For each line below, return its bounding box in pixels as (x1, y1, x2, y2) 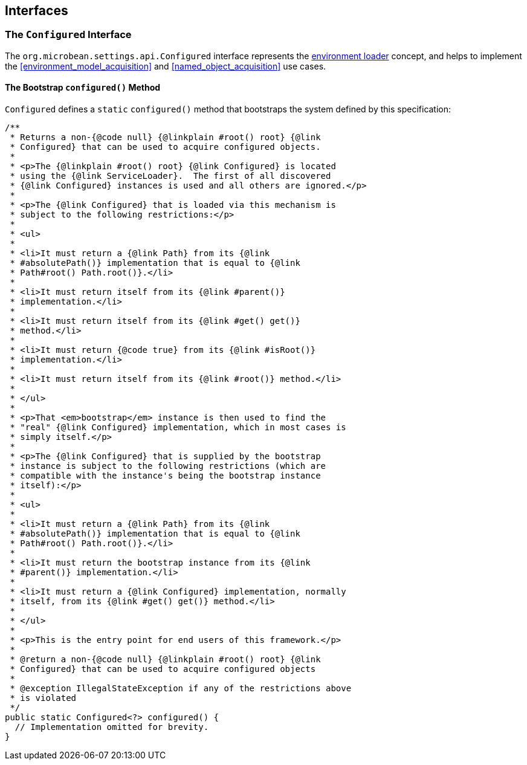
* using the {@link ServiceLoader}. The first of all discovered (10, 171, 331, 181)
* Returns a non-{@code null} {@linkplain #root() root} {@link (10, 132, 321, 143)
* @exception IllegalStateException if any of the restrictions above (10, 683, 352, 694)
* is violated (10, 693, 77, 703)
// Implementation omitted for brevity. (15, 722, 209, 732)
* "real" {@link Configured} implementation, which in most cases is (10, 422, 346, 433)
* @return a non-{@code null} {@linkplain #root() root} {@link (10, 654, 321, 665)
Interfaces (5, 3, 68, 18)
